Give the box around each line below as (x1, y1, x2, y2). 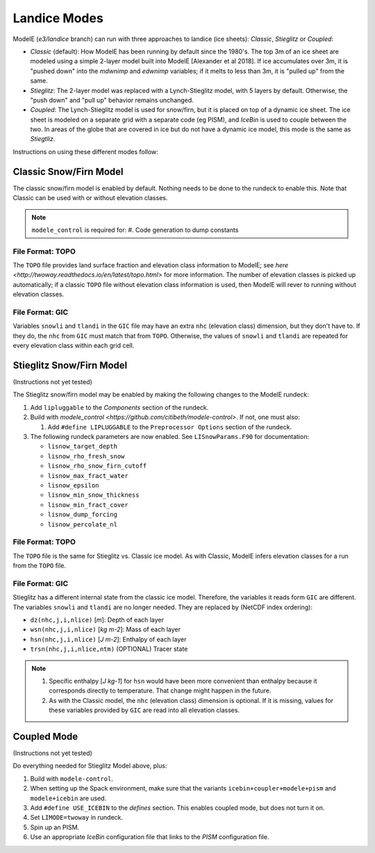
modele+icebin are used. (30, 794, 107, 802)
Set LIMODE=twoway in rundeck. (30, 813, 124, 822)
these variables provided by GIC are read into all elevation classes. (49, 706, 240, 715)
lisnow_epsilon (47, 481, 100, 489)
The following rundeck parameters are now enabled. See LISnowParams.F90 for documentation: (30, 433, 309, 441)
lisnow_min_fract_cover (47, 501, 128, 508)
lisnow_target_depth (47, 442, 118, 451)
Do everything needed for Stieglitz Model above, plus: (12, 761, 167, 770)
